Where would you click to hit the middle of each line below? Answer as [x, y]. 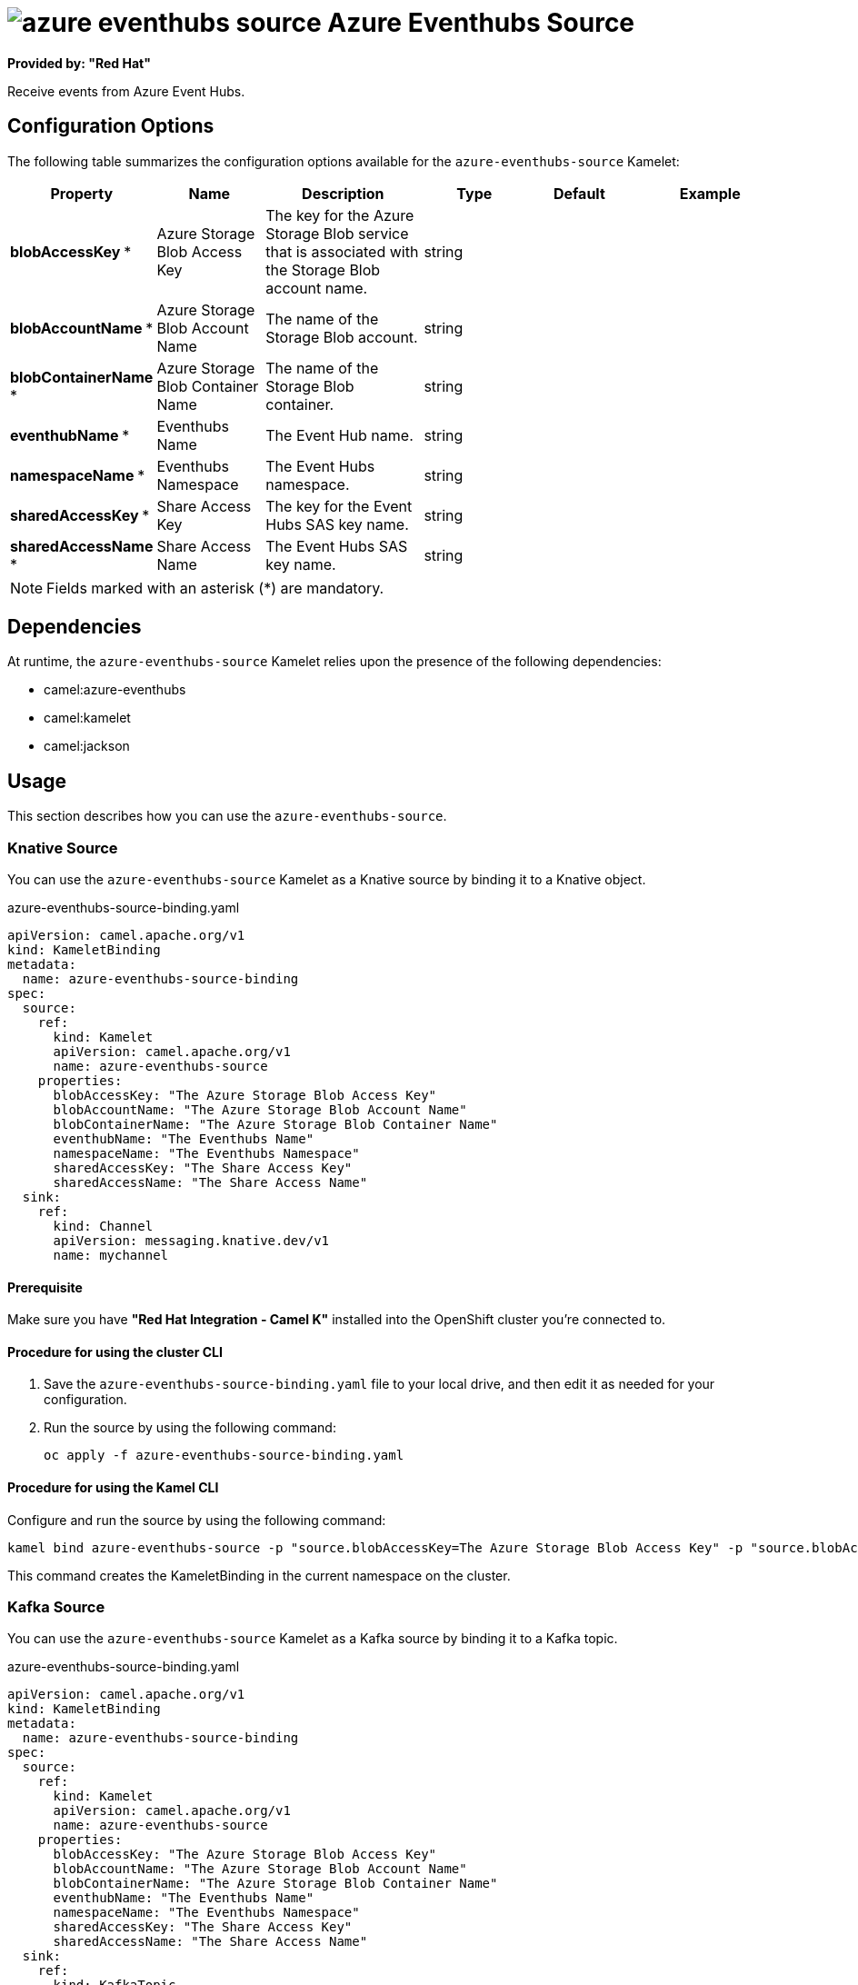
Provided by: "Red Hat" [79, 63]
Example [710, 193]
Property [82, 193]
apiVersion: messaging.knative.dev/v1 [191, 1241]
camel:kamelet [87, 718]
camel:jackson [87, 746]
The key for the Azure [340, 215]
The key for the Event [339, 506]
